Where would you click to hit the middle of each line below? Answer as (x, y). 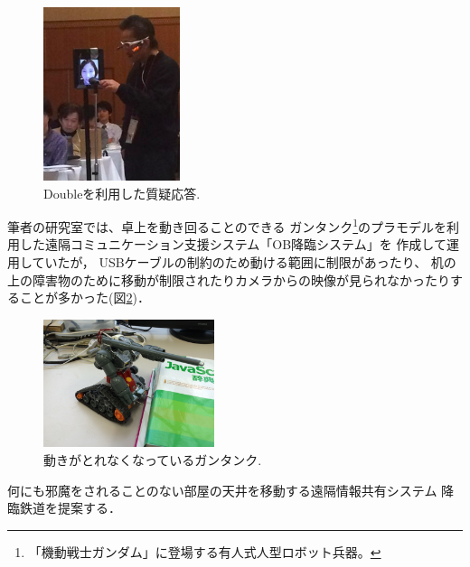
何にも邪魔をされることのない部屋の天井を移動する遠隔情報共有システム (222, 490)
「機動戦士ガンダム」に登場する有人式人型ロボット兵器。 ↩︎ (205, 551)
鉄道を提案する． (70, 508)
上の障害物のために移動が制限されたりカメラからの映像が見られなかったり (229, 279)
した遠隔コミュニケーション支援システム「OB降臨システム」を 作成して (233, 244)
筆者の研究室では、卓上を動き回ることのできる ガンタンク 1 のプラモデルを (227, 225)
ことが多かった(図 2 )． (85, 297)
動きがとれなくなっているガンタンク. (153, 460)
